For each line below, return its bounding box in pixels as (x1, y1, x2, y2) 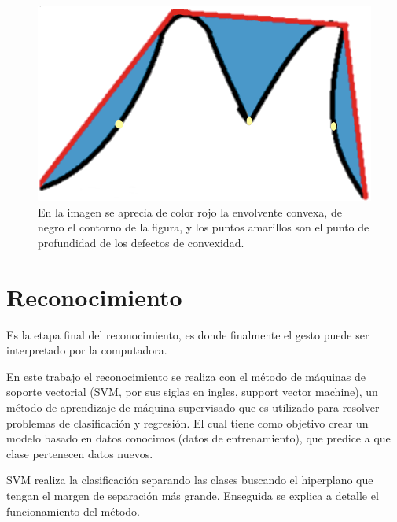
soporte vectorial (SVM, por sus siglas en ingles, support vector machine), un (6, 383, 378, 400)
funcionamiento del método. (6, 502, 140, 519)
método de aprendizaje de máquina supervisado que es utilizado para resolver (6, 399, 380, 415)
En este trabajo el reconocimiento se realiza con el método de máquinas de (6, 368, 366, 384)
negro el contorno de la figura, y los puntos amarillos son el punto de (38, 219, 369, 235)
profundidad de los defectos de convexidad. (38, 234, 244, 250)
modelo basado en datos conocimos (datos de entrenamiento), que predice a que (6, 430, 391, 446)
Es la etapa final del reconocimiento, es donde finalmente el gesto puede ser (6, 326, 369, 342)
